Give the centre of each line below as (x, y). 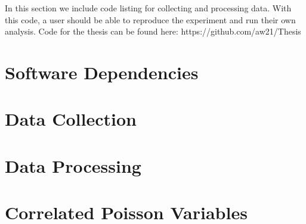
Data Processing (73, 165)
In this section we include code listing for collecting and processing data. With (148, 8)
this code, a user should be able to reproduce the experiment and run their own (150, 19)
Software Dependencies (102, 72)
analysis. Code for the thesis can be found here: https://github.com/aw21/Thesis (153, 31)
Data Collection (71, 119)
